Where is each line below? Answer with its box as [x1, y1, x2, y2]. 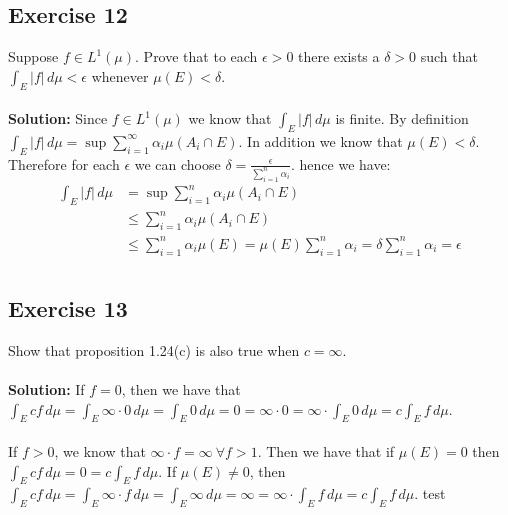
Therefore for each [8, 153, 120, 174]
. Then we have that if [257, 441, 395, 461]
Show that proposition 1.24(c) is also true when [8, 339, 300, 360]
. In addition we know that [238, 130, 403, 151]
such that [420, 46, 478, 67]
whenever [91, 65, 149, 86]
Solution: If [8, 379, 85, 400]
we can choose [134, 153, 221, 174]
